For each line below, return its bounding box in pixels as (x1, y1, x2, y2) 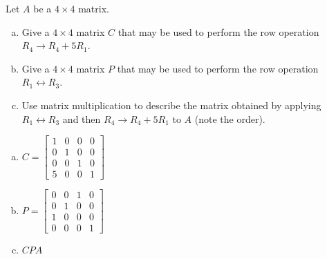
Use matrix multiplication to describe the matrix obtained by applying (21, 97, 321, 112)
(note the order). (194, 111, 265, 126)
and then (62, 111, 101, 126)
